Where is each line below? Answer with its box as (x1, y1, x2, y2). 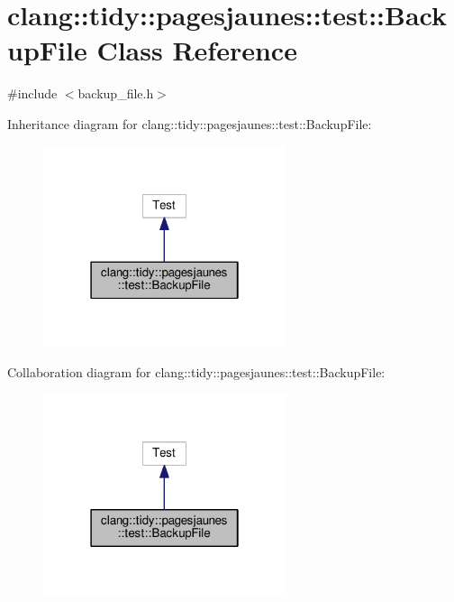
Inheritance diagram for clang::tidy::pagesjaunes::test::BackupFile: (7, 114, 372, 133)
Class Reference (96, 32, 297, 69)
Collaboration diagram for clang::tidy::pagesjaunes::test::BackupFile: (7, 362, 386, 381)
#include (7, 84, 58, 103)
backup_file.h (77, 84, 154, 103)
